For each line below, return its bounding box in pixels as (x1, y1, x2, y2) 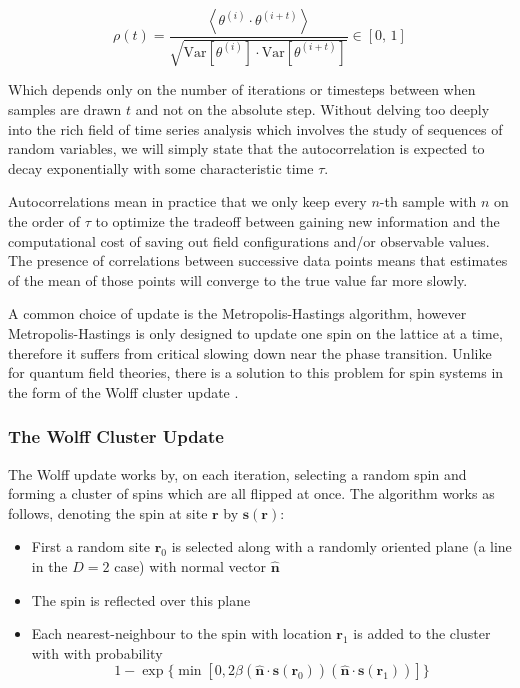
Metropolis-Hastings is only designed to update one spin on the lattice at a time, (8, 322, 503, 343)
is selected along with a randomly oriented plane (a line (171, 536, 512, 557)
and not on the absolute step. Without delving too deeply (135, 99, 490, 120)
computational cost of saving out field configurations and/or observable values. (8, 230, 490, 251)
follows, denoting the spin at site (8, 502, 208, 523)
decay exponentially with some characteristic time (8, 157, 314, 178)
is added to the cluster (353, 623, 491, 644)
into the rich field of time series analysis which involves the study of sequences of (8, 118, 503, 139)
